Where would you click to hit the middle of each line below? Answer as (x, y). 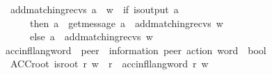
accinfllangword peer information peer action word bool (136, 50)
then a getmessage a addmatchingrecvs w (126, 23)
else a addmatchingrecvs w (91, 36)
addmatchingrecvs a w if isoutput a (94, 9)
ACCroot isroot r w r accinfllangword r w (109, 64)
